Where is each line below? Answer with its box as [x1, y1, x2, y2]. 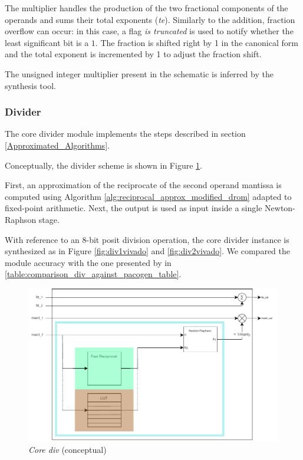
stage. [38, 213, 60, 225]
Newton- [265, 202, 295, 214]
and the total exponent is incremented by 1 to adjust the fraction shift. [5, 48, 262, 60]
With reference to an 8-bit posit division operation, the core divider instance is [5, 233, 289, 245]
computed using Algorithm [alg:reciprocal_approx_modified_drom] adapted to [5, 190, 292, 202]
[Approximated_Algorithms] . [5, 139, 110, 151]
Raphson [5, 213, 37, 225]
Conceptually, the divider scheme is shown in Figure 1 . [5, 159, 202, 171]
